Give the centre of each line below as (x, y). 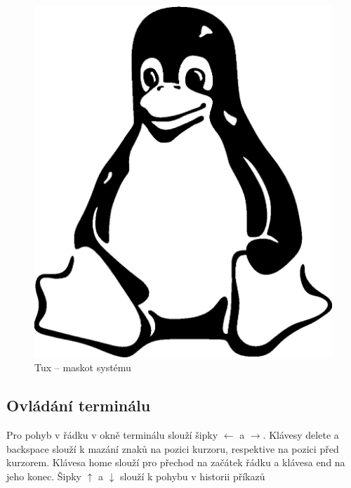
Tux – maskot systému (83, 367)
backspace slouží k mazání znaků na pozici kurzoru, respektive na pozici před (173, 448)
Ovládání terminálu (79, 405)
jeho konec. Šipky (44, 476)
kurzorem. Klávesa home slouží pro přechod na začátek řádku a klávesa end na (176, 462)
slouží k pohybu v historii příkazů (193, 476)
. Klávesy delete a (301, 435)
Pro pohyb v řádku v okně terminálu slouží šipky (112, 435)
